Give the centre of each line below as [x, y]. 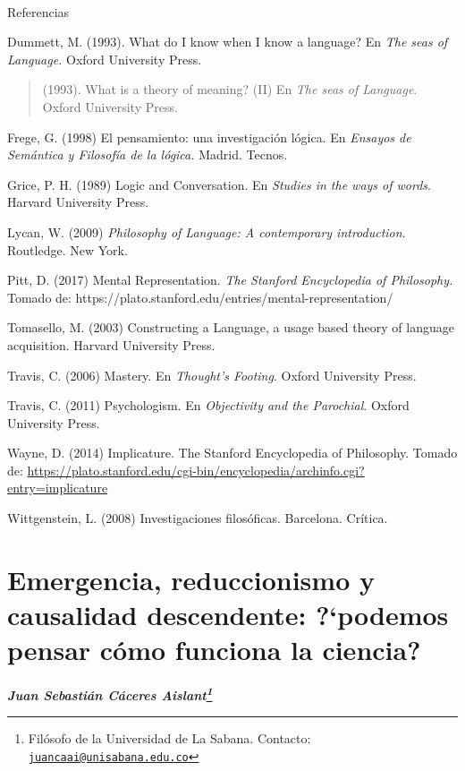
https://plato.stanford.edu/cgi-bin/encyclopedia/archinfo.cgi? [196, 470]
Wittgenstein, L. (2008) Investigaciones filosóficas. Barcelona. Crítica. [198, 518]
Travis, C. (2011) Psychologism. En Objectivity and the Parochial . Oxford [208, 405]
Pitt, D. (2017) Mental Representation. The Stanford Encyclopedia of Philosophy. [230, 280]
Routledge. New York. [68, 249]
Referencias [38, 11]
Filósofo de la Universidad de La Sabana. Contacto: [169, 738]
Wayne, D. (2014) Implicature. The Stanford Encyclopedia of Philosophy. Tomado [232, 453]
